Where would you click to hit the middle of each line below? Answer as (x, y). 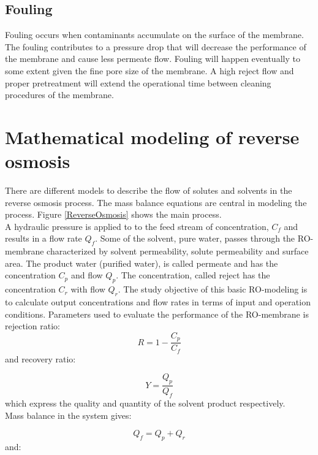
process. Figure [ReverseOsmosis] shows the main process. (113, 214)
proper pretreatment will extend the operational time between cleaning (138, 82)
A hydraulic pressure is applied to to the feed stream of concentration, (137, 226)
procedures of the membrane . (59, 95)
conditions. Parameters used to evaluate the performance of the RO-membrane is (157, 314)
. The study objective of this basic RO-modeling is (213, 289)
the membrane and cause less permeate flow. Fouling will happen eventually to (153, 59)
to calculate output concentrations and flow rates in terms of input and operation (158, 302)
